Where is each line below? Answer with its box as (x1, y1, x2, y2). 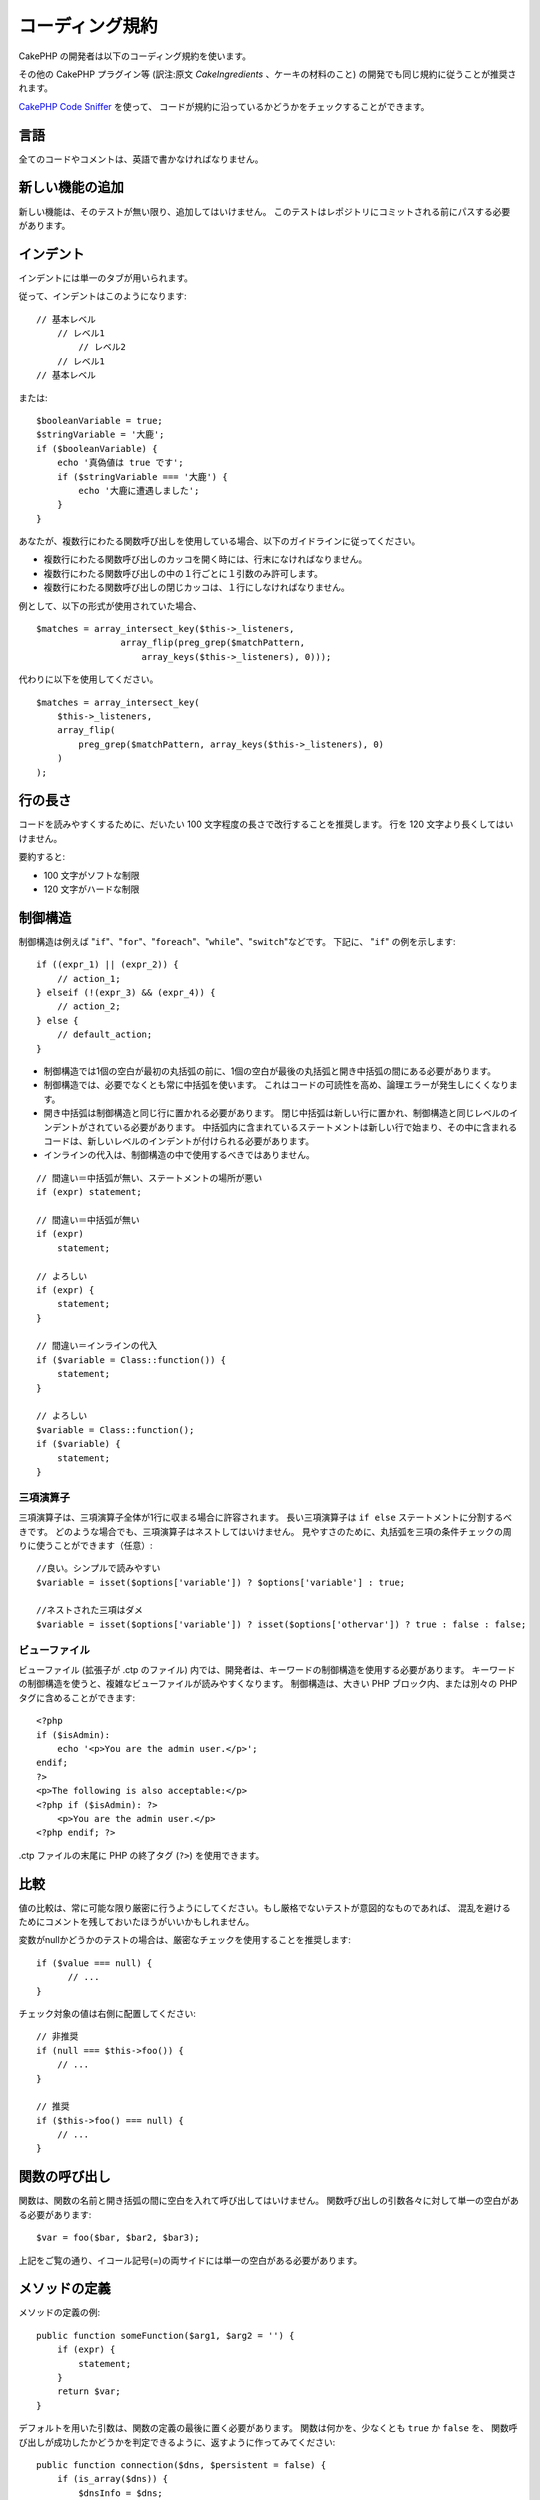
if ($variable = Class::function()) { (36, 1354, 227, 1365)
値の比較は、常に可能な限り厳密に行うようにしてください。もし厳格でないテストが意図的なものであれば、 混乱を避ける (18, 1901, 511, 1914)
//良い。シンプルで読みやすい (36, 1563, 161, 1574)
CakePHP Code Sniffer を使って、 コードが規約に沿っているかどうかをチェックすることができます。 (18, 100, 430, 112)
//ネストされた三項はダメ (36, 1605, 144, 1616)
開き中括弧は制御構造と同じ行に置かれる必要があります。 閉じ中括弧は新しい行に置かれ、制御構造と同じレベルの (43, 1107, 510, 1119)
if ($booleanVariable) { (36, 443, 158, 454)
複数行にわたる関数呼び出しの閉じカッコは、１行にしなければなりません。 (43, 581, 350, 594)
